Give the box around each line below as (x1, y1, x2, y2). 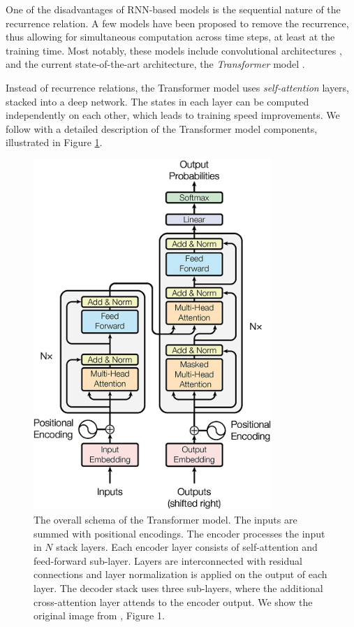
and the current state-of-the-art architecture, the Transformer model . (6, 57, 305, 71)
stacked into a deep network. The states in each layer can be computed (6, 94, 309, 108)
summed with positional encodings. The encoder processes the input (34, 526, 325, 540)
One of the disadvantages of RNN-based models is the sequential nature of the (6, 2, 341, 16)
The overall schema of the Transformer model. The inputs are (34, 512, 297, 526)
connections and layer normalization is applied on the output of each (34, 567, 327, 582)
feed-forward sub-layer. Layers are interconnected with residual (34, 553, 302, 568)
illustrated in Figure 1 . (6, 135, 103, 150)
